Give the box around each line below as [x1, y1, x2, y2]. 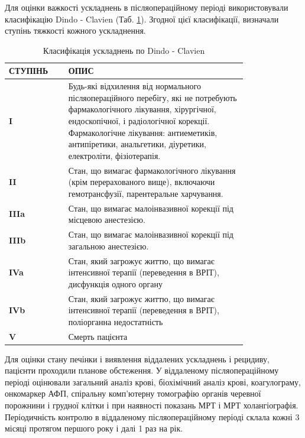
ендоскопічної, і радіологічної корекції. [68, 115, 210, 126]
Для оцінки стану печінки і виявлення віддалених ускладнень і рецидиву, [5, 352, 270, 365]
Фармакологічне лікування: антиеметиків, [68, 126, 218, 138]
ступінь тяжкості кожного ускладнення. [5, 24, 146, 37]
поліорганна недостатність [68, 315, 163, 327]
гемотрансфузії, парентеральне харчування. [68, 187, 223, 199]
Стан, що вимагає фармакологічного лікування [68, 164, 236, 176]
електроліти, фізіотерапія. [68, 149, 161, 161]
